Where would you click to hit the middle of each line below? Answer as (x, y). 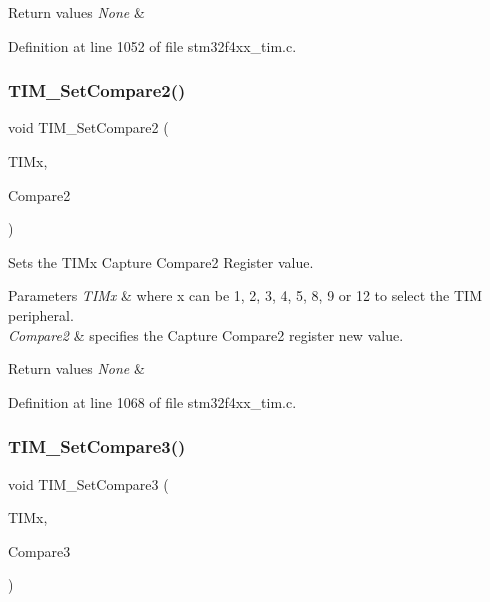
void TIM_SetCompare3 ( (88, 483)
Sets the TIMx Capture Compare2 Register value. (161, 261)
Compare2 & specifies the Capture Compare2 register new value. (206, 334)
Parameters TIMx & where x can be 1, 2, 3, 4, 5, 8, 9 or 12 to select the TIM (245, 295)
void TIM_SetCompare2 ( (88, 127)
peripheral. (41, 314)
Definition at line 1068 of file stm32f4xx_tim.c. (152, 401)
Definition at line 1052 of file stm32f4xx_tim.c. (152, 45)
